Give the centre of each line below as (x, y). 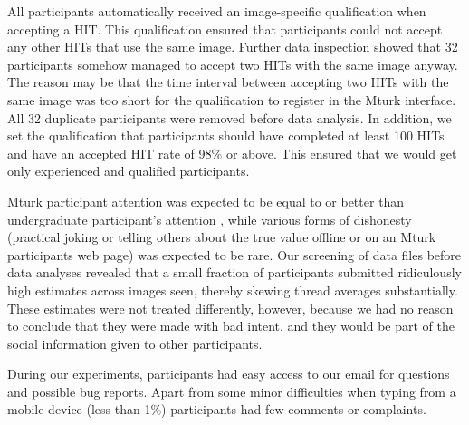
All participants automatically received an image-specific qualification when (217, 11)
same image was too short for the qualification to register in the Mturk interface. (232, 99)
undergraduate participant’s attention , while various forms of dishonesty (210, 219)
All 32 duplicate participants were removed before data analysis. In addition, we (230, 117)
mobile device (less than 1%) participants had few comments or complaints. (217, 409)
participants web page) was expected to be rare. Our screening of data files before (234, 254)
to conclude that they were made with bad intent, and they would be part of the (231, 326)
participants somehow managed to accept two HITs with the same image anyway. (233, 64)
